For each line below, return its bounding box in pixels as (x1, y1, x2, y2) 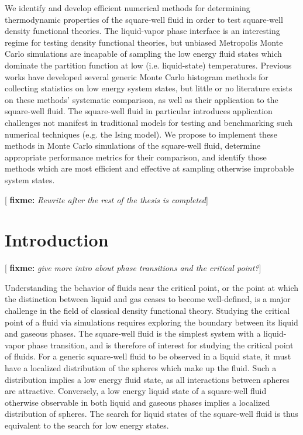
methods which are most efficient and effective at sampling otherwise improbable (5, 162, 294, 174)
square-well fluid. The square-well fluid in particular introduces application (5, 105, 273, 117)
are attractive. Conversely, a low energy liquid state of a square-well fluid (5, 385, 267, 397)
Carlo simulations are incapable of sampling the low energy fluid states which (5, 47, 282, 60)
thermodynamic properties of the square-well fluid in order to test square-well (5, 13, 283, 25)
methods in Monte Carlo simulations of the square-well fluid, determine (5, 139, 261, 152)
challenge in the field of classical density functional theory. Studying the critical (5, 304, 290, 316)
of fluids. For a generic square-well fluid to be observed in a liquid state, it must (5, 350, 291, 362)
